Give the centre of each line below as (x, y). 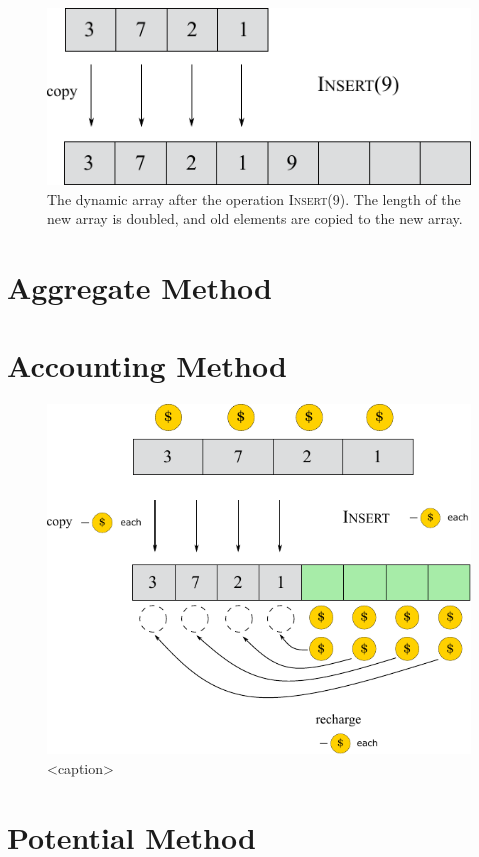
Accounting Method (147, 365)
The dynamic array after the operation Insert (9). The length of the (254, 198)
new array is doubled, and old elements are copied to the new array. (255, 218)
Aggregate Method (139, 286)
